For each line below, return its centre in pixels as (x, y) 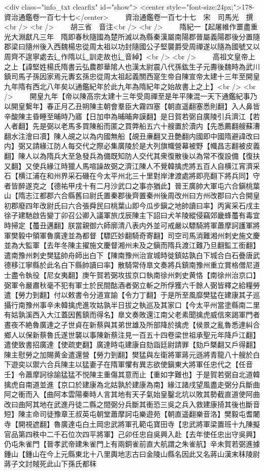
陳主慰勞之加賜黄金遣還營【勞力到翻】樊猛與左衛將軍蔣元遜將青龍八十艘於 (128, 354)
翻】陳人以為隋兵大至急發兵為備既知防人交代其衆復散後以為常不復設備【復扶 (132, 155)
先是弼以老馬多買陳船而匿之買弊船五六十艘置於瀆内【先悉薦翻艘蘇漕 (146, 126)
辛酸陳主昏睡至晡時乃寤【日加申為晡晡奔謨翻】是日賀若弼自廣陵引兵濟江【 (128, 116)
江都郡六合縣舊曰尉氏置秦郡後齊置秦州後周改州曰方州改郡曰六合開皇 (146, 195)
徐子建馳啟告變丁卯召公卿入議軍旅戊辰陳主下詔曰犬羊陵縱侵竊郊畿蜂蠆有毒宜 (132, 215)
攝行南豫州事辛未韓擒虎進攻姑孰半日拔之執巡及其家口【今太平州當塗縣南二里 (132, 304)
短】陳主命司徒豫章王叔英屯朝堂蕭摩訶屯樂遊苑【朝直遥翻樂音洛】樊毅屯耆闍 (132, 414)
